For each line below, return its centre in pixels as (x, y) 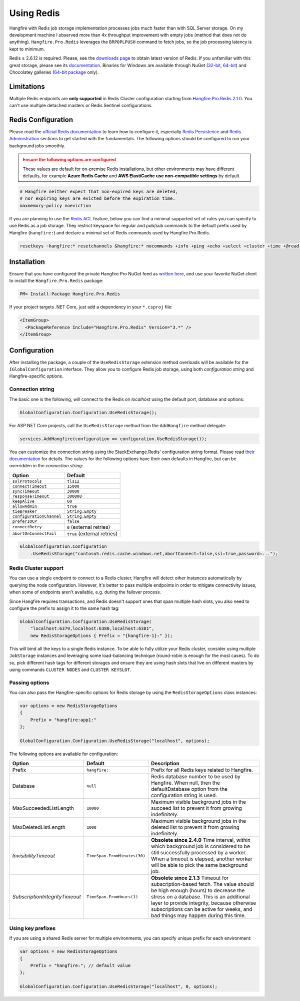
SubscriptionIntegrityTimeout (46, 897)
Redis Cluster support (36, 568)
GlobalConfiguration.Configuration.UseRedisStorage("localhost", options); (115, 741)
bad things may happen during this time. (198, 915)
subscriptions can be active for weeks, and (201, 909)
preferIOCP (25, 521)
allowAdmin (25, 506)
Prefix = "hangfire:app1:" (63, 720)
